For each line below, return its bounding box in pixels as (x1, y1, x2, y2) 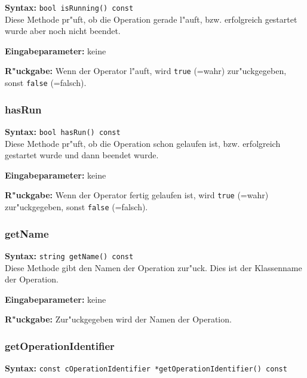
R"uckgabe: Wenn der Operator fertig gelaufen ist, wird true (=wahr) (5, 189, 269, 201)
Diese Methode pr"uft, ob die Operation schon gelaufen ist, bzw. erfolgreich (5, 137, 281, 149)
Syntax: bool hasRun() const (5, 125, 121, 137)
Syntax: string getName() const (5, 249, 134, 262)
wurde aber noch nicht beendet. (5, 24, 121, 37)
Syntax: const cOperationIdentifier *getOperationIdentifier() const (5, 362, 287, 374)
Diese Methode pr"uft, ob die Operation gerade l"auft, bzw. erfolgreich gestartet (5, 13, 297, 25)
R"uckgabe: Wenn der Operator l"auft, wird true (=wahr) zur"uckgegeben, (5, 64, 287, 77)
